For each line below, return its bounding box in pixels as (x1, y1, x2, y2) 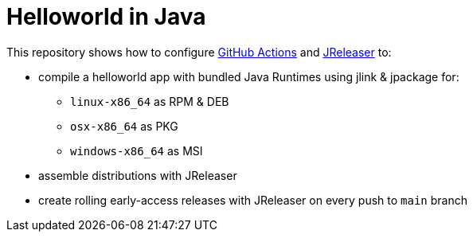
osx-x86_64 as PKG (70, 119, 178, 133)
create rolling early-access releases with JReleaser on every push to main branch (38, 193, 467, 207)
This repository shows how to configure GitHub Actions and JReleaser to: (6, 45, 392, 59)
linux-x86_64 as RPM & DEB (70, 94, 229, 108)
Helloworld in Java (6, 3, 206, 30)
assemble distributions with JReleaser (38, 168, 237, 182)
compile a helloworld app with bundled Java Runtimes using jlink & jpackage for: (38, 69, 459, 84)
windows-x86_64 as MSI (70, 143, 203, 158)
